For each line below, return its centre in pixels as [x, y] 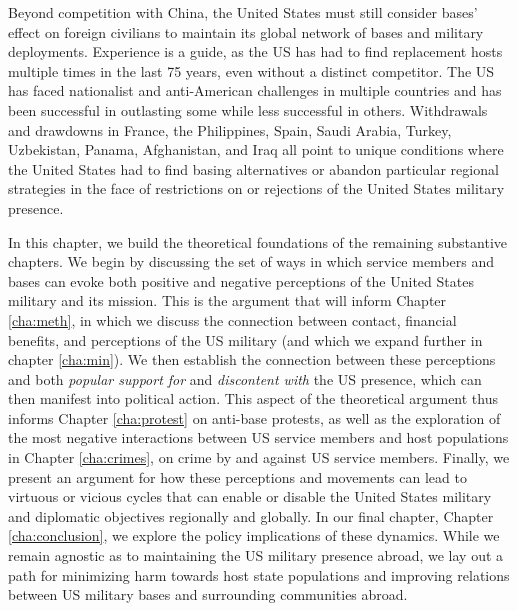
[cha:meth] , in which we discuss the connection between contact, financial [232, 319]
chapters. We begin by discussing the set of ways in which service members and [251, 261]
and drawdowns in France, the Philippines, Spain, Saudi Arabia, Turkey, [230, 129]
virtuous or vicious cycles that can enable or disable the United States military [250, 496]
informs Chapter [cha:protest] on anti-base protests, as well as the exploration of [254, 417]
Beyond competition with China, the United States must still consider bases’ [243, 12]
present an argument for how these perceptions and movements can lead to [237, 476]
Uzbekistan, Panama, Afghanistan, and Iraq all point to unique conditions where [256, 149]
